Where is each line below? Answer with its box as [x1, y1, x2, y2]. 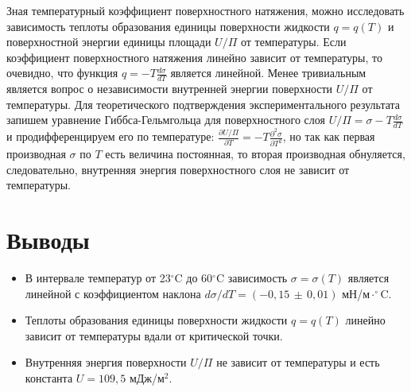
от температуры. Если [240, 33, 347, 50]
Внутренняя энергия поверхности [25, 354, 187, 371]
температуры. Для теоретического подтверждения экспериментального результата [6, 95, 401, 112]
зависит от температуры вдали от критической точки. [25, 327, 283, 343]
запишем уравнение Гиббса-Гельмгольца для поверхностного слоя [6, 111, 325, 128]
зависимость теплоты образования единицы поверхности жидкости [6, 17, 330, 34]
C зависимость [215, 270, 288, 286]
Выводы [6, 223, 90, 256]
